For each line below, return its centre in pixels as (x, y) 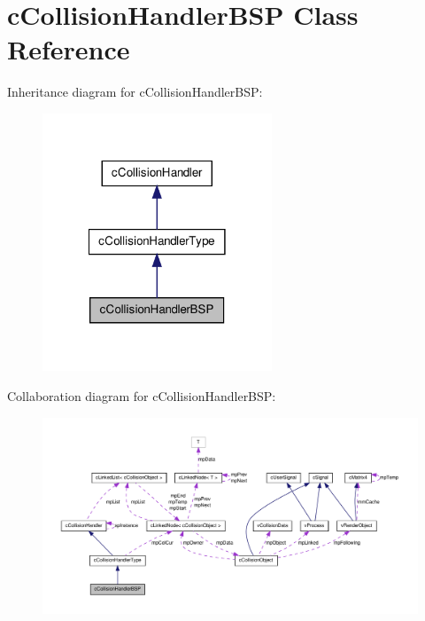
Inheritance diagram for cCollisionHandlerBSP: (135, 92)
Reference (69, 49)
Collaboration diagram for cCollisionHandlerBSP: (142, 396)
